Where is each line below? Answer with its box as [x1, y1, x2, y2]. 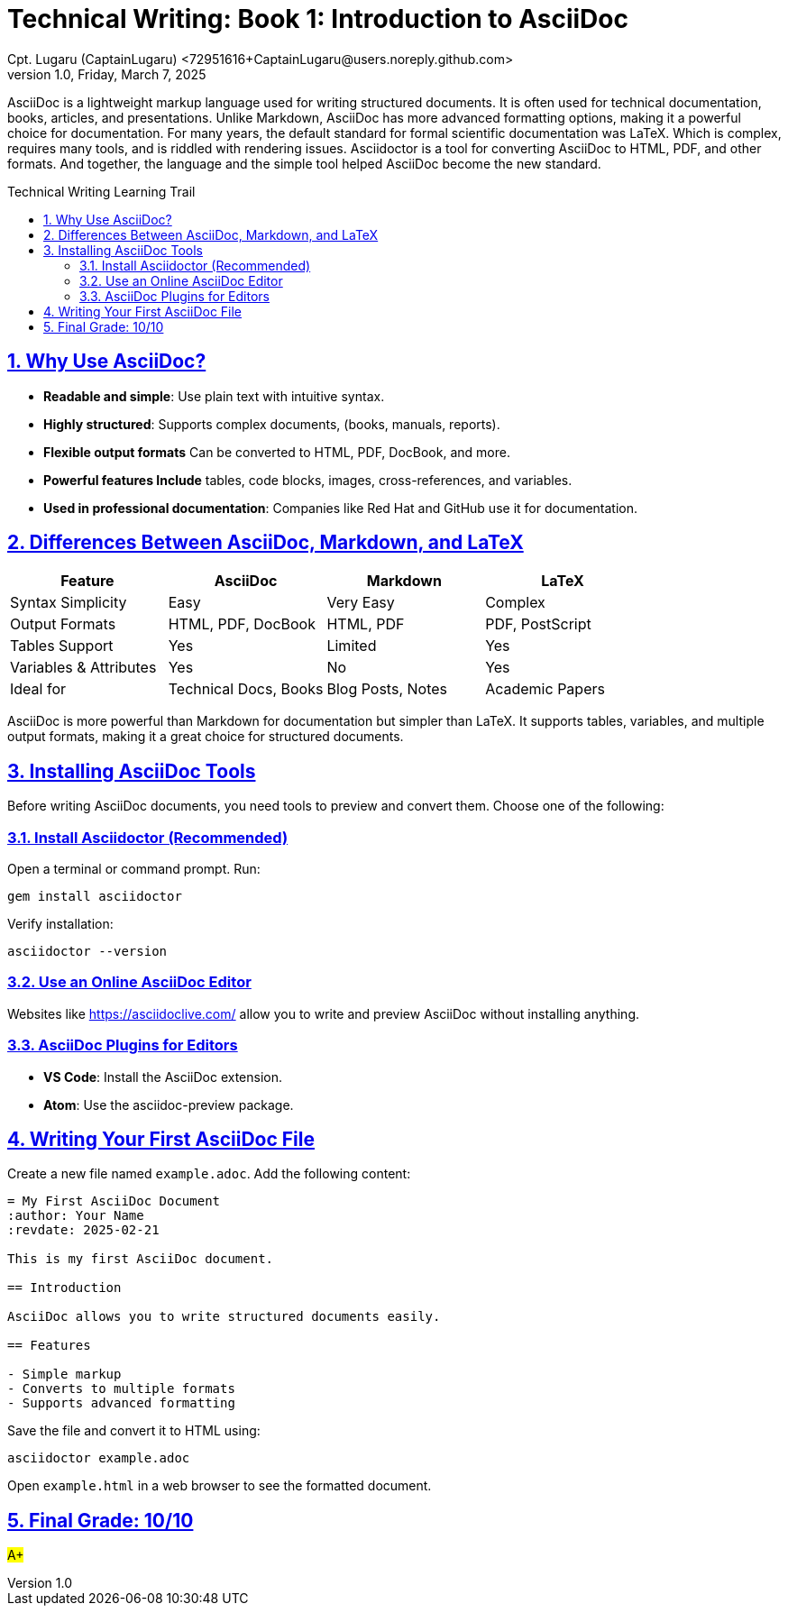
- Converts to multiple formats [7, 1381, 235, 1397]
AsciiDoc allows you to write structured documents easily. [7, 1309, 441, 1324]
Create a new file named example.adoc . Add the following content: [7, 1166, 411, 1182]
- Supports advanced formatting [7, 1396, 235, 1411]
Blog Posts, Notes [326, 680, 447, 699]
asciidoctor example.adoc [7, 1451, 190, 1466]
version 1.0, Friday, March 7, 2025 [7, 66, 206, 82]
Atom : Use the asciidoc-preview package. [43, 1096, 294, 1113]
